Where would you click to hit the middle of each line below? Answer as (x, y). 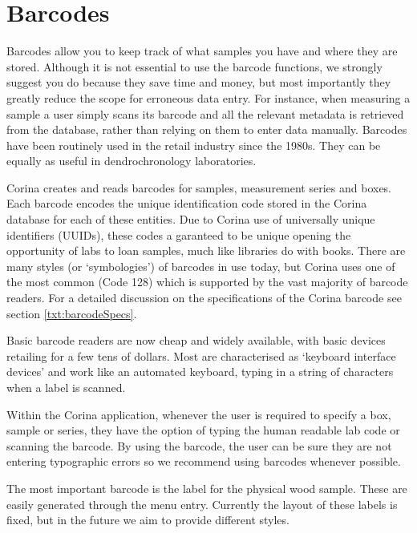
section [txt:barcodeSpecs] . (72, 313)
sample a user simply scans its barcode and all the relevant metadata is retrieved (205, 113)
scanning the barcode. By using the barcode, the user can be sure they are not (199, 445)
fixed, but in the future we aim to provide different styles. (148, 520)
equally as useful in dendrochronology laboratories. (132, 161)
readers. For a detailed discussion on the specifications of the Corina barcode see (204, 298)
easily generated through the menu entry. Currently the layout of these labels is (202, 504)
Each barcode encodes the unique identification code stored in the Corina (187, 203)
